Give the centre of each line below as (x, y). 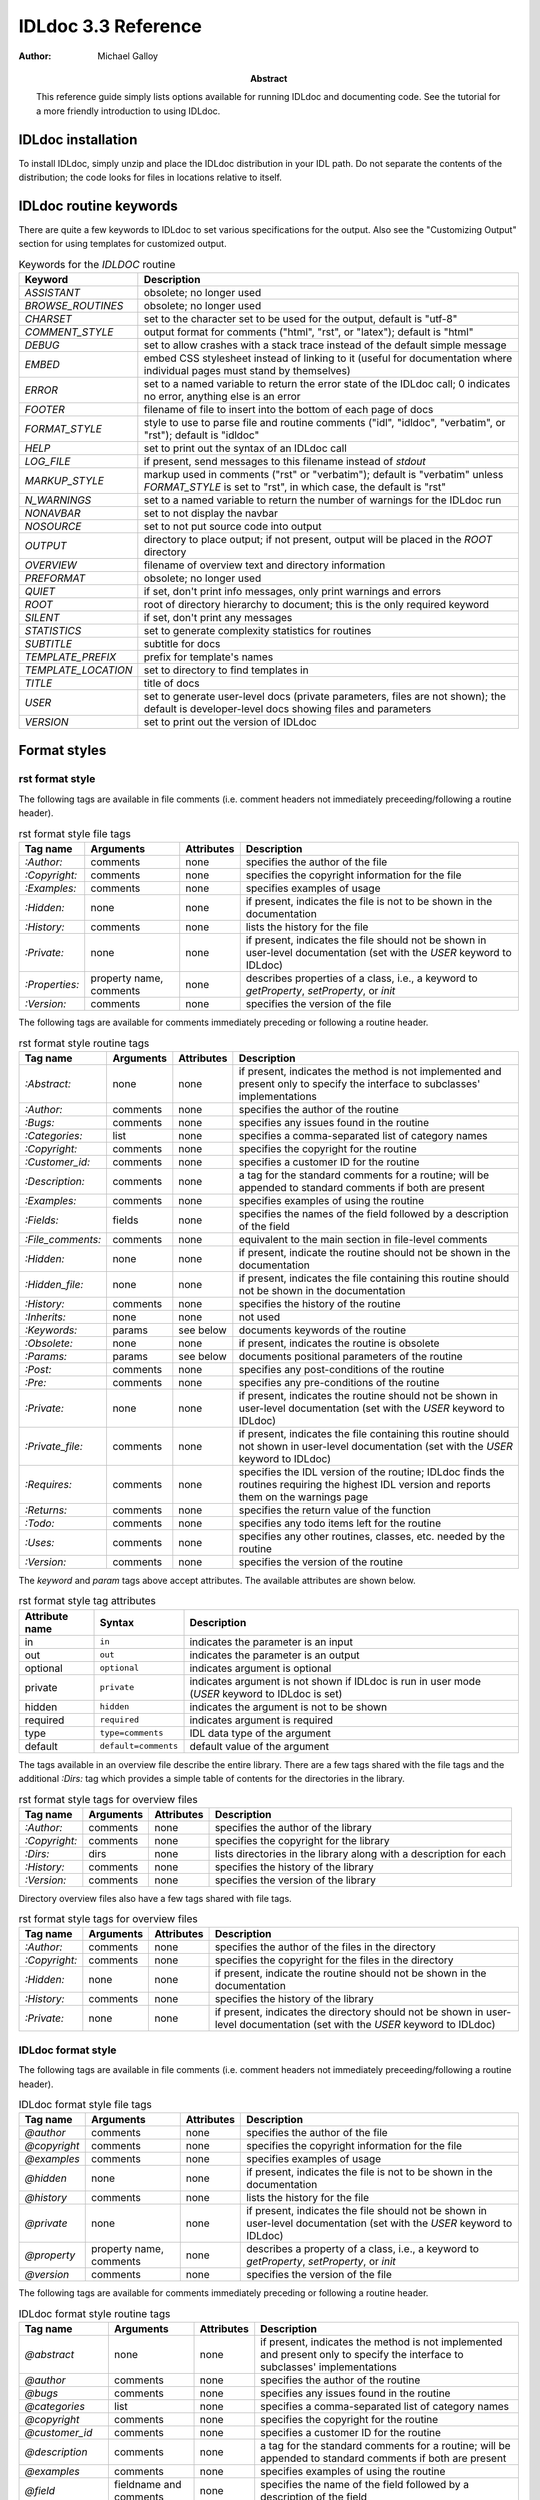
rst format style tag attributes (87, 1601)
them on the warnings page (303, 1497)
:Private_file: (54, 1446)
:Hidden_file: (54, 1284)
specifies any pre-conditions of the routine (339, 1382)
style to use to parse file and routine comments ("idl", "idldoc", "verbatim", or (324, 423)
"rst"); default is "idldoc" (201, 435)
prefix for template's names (208, 657)
